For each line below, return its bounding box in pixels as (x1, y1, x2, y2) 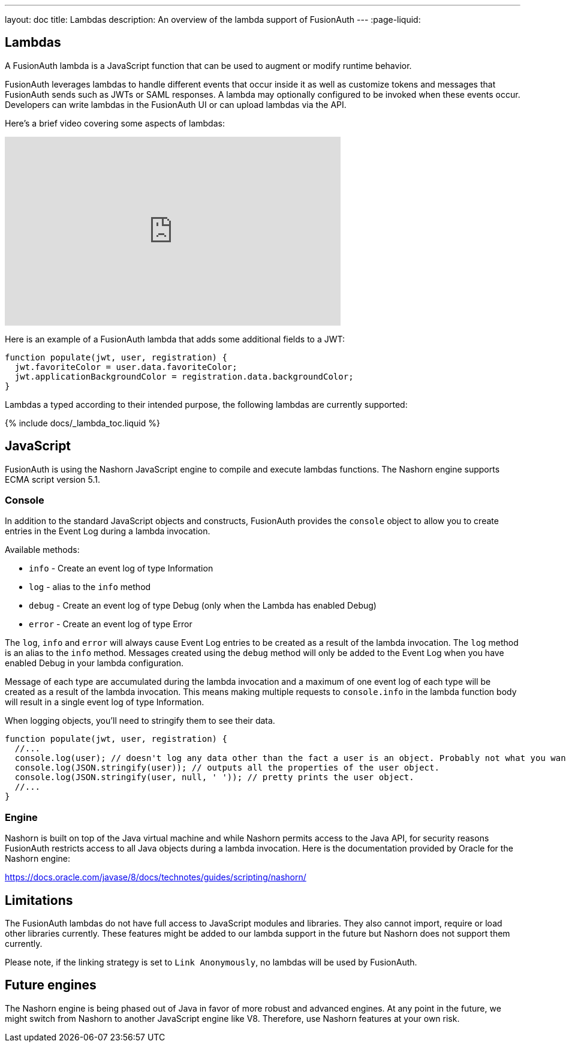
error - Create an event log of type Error (29, 619, 192, 630)
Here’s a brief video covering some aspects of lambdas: (5, 118, 225, 128)
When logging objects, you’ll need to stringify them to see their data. (5, 715, 275, 726)
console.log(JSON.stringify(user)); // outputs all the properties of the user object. (14, 763, 439, 773)
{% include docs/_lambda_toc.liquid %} (5, 417, 160, 428)
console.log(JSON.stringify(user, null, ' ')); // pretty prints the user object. (14, 772, 414, 783)
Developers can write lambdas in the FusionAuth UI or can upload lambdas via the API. (5, 99, 347, 110)
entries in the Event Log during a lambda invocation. (5, 526, 210, 537)
